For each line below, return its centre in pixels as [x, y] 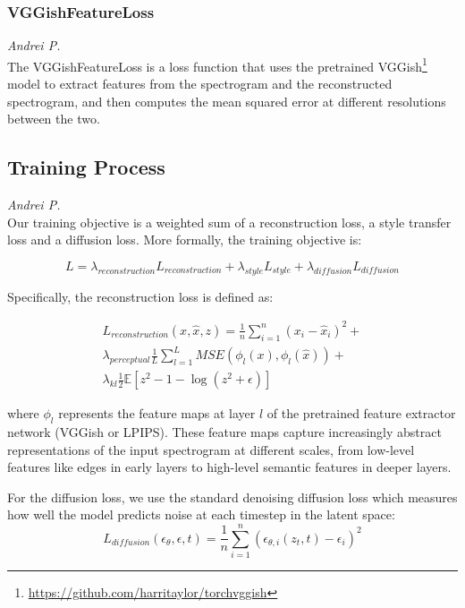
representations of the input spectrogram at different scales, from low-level [211, 449]
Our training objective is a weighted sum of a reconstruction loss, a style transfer [229, 222]
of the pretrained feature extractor [361, 413]
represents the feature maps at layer [157, 413]
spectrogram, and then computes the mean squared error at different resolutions [227, 101]
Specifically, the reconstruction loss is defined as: [140, 296]
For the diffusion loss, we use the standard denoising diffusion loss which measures [232, 497]
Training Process [86, 167]
